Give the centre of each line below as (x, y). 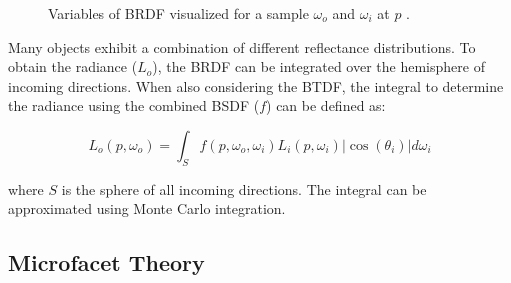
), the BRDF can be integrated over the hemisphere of (318, 66)
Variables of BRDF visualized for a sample (178, 13)
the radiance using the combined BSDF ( (134, 105)
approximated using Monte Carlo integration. (147, 208)
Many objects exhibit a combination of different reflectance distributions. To (242, 46)
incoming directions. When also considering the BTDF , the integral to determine (256, 85)
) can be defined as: (326, 105)
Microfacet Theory (106, 262)
